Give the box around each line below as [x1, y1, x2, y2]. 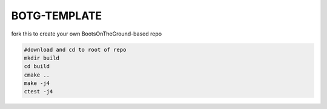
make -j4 [24, 80, 50, 87]
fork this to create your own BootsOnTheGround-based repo [11, 30, 162, 37]
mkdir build [24, 54, 60, 61]
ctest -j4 [24, 88, 53, 95]
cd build [24, 63, 50, 70]
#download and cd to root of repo [24, 46, 127, 53]
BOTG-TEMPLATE [11, 9, 102, 22]
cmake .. [24, 71, 50, 78]
